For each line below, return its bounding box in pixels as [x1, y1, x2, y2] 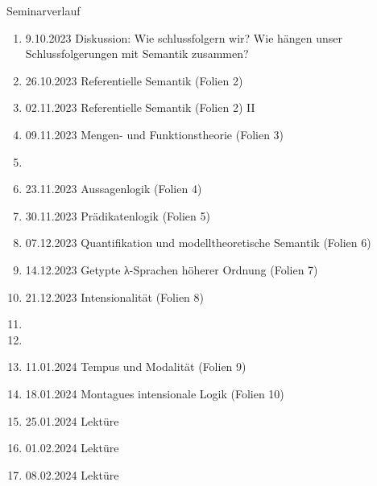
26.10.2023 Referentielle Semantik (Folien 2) [25, 72, 243, 89]
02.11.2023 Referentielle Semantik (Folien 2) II [25, 99, 255, 116]
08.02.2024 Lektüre [25, 466, 119, 483]
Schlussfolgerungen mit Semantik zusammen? [25, 45, 249, 62]
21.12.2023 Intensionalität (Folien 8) [25, 288, 204, 305]
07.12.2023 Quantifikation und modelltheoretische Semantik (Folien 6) [25, 234, 371, 251]
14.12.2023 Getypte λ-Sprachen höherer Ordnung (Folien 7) [25, 261, 318, 278]
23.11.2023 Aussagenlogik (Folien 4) [25, 180, 202, 197]
